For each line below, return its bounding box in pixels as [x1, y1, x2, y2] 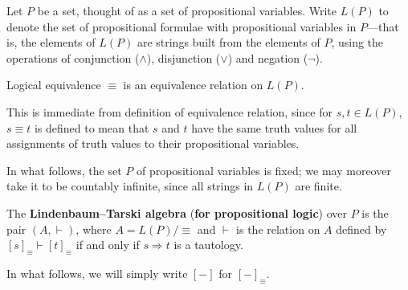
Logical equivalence [6, 76, 101, 93]
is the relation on [236, 220, 320, 237]
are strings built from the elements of [137, 34, 320, 51]
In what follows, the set [6, 161, 122, 178]
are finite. [295, 178, 342, 194]
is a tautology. [173, 236, 243, 253]
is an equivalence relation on [123, 76, 263, 93]
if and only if [75, 236, 140, 253]
